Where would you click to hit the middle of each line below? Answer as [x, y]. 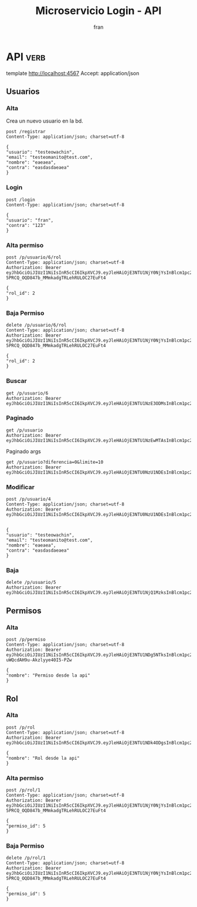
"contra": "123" [26, 225]
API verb [26, 57]
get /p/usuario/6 [27, 393]
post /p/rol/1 [23, 790]
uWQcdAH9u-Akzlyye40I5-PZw [39, 660]
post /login [21, 200]
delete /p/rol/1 [26, 858]
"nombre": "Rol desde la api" [43, 758]
